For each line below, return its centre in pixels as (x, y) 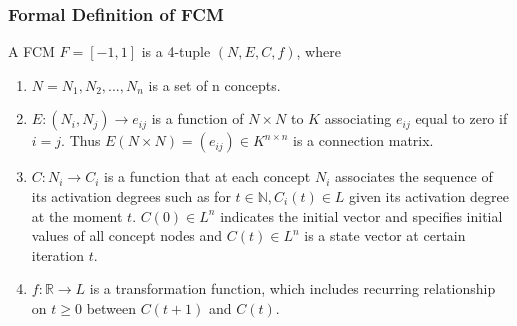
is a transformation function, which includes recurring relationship (292, 288)
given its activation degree (429, 196)
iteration (57, 254)
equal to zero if (461, 118)
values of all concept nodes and (127, 235)
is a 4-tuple (176, 51)
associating (358, 118)
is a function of (197, 118)
